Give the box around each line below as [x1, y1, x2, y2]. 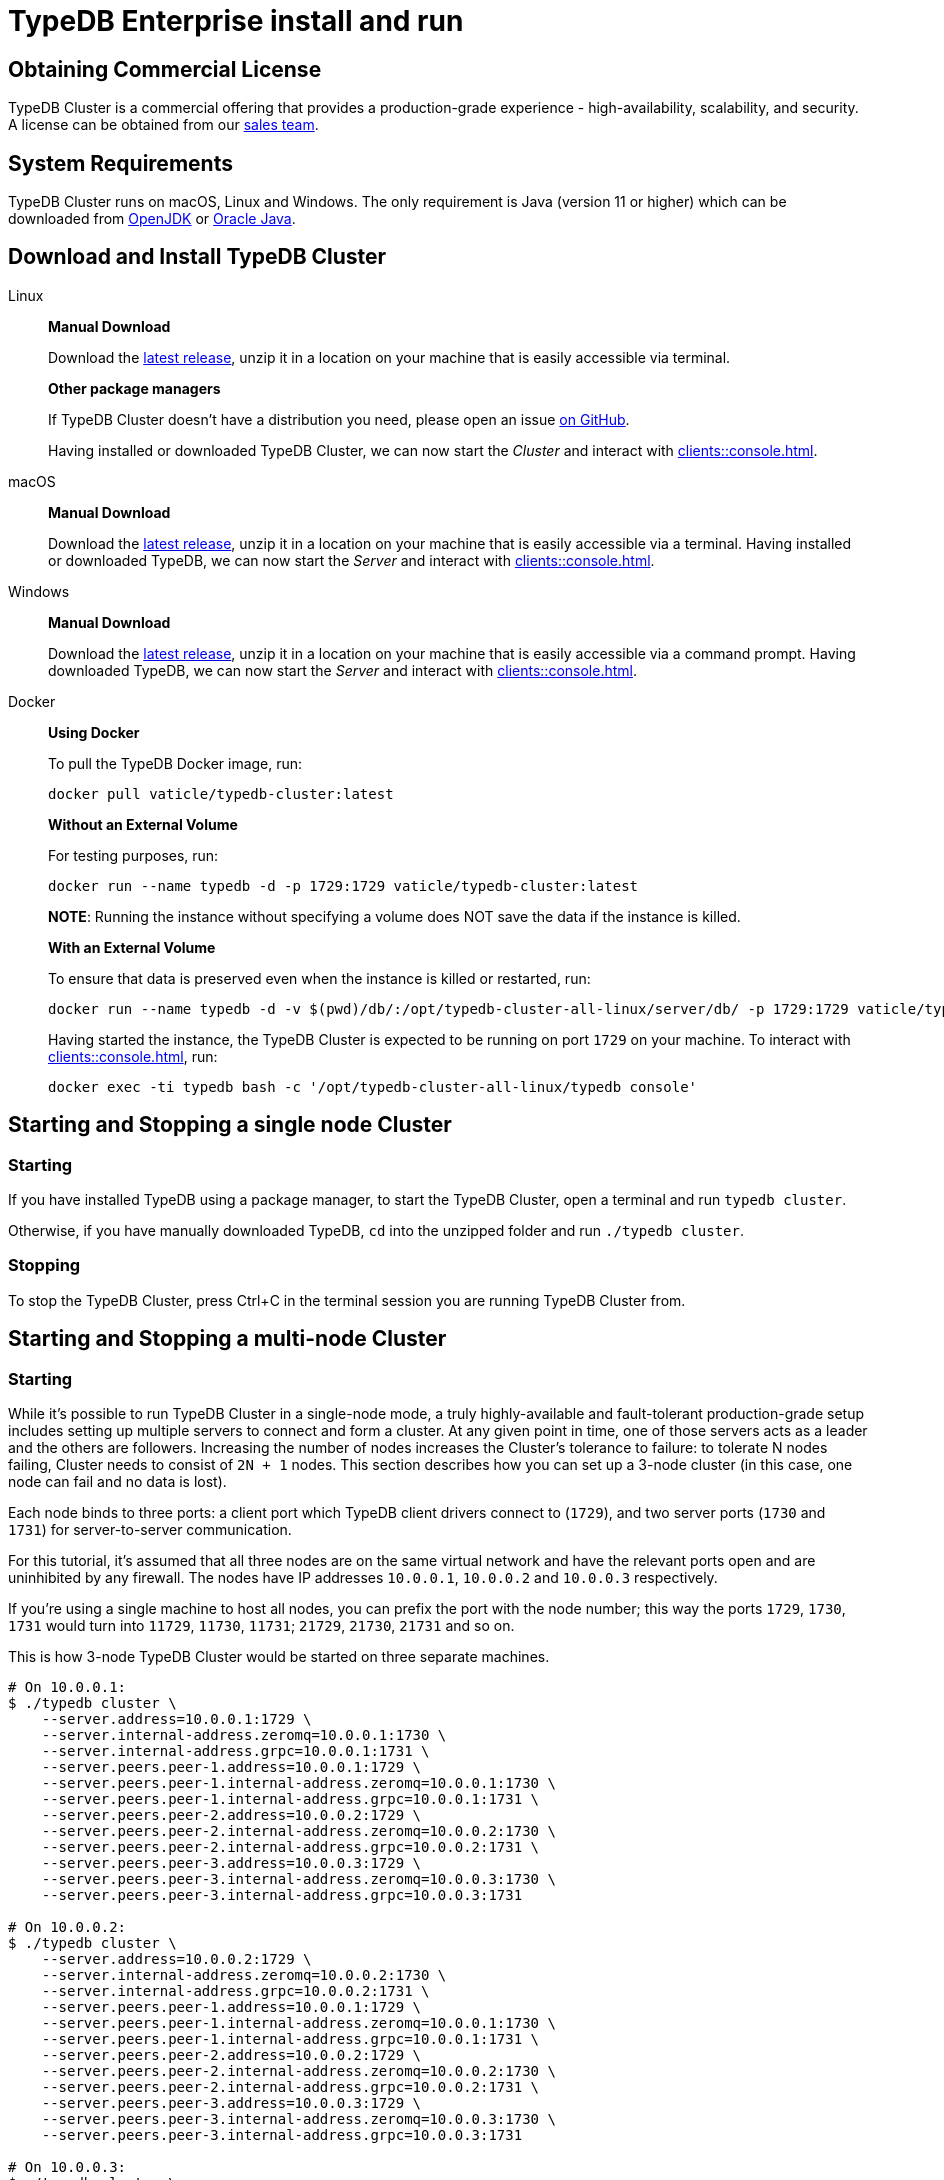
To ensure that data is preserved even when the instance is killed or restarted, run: [48, 969, 591, 987]
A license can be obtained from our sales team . [8, 116, 319, 134]
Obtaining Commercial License [8, 56, 322, 82]
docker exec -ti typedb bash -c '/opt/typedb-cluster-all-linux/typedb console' [48, 1078, 698, 1095]
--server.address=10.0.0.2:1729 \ [41, 1951, 312, 1968]
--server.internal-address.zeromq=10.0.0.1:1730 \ [41, 1727, 447, 1744]
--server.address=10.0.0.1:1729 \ [41, 1711, 312, 1728]
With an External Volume [48, 938, 216, 956]
